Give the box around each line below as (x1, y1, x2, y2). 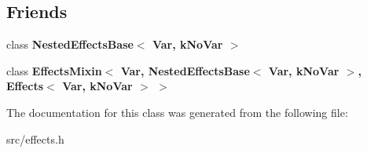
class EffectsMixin (6, 62, 102, 78)
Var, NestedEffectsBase (120, 62, 250, 78)
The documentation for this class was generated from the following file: (6, 104, 348, 120)
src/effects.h (6, 130, 64, 147)
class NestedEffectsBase (6, 36, 134, 53)
